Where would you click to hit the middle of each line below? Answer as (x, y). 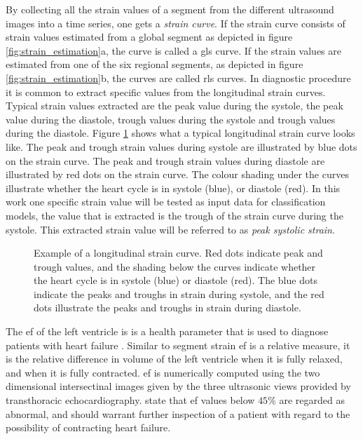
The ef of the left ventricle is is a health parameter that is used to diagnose (167, 331)
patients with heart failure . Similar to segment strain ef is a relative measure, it (178, 345)
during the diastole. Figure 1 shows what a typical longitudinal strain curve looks (180, 133)
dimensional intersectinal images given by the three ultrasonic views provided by (178, 386)
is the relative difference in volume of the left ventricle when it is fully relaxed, (174, 359)
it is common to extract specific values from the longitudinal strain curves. (166, 92)
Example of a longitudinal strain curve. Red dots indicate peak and (178, 253)
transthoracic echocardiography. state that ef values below (130, 400)
